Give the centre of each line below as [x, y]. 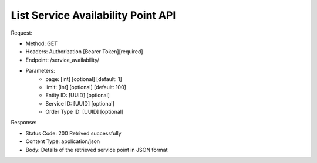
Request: [21, 33]
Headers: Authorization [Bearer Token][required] [84, 52]
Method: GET [42, 43]
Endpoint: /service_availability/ [63, 60]
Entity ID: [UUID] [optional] [77, 95]
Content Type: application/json [63, 141]
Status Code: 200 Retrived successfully [73, 133]
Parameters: [40, 71]
